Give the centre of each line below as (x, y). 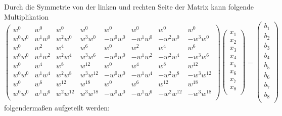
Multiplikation (26, 16)
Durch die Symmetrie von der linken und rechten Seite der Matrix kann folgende (129, 7)
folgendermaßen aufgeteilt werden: (57, 108)
